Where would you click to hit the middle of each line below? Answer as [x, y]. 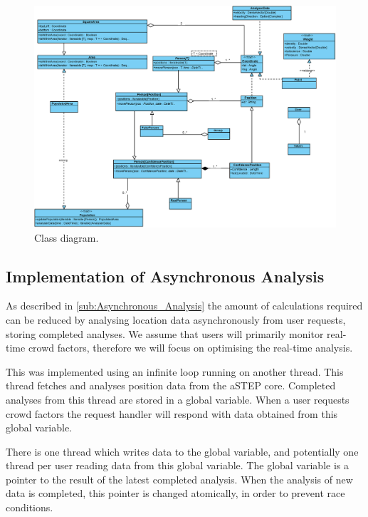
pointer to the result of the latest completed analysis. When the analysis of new [179, 479]
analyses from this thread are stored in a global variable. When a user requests [178, 399]
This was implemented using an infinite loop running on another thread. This [175, 371]
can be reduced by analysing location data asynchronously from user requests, [176, 319]
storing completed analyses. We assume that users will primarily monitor [165, 333]
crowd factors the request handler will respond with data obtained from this [172, 413]
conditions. [30, 507]
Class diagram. [67, 237]
